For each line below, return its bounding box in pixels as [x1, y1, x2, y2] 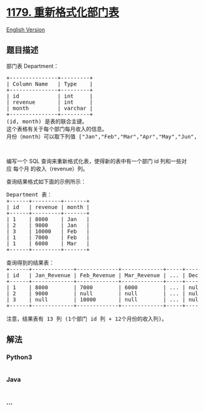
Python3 [6, 353, 32, 361]
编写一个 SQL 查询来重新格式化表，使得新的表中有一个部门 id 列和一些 [6, 157, 182, 164]
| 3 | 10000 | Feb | [6, 228, 90, 235]
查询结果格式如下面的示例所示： [6, 178, 86, 185]
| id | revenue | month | [6, 204, 90, 210]
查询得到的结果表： [6, 259, 55, 266]
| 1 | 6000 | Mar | [6, 240, 90, 247]
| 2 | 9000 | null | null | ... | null [6, 290, 202, 297]
